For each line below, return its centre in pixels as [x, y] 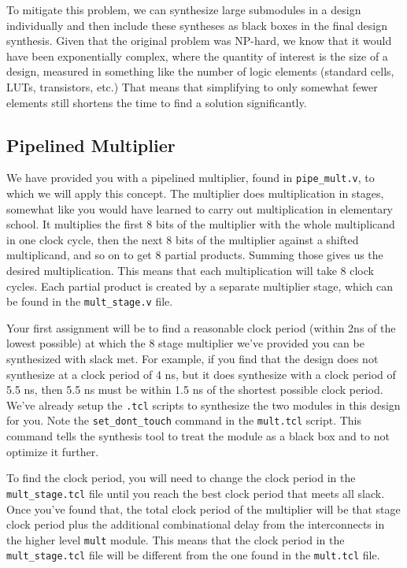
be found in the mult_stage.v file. [90, 301]
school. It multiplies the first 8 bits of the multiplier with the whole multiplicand [201, 224]
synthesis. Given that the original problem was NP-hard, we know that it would [199, 41]
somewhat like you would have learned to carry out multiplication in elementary [200, 208]
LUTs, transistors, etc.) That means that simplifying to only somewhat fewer [192, 86]
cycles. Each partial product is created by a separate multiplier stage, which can [200, 286]
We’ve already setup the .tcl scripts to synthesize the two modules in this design [203, 405]
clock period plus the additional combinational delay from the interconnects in [196, 524]
